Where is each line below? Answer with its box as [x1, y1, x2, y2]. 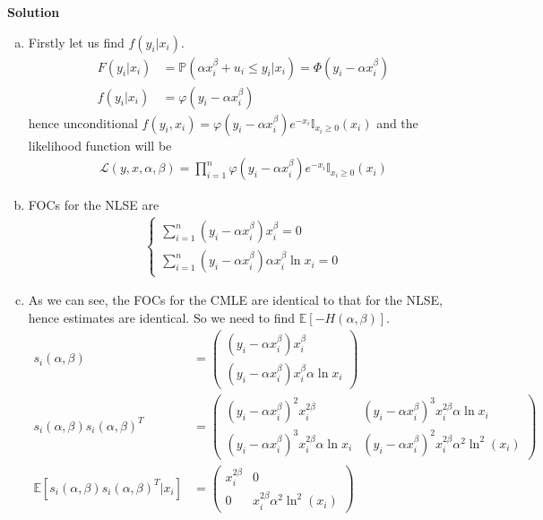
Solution [7, 3, 60, 21]
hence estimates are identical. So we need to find [28, 308, 296, 327]
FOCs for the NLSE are [28, 195, 159, 214]
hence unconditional [28, 113, 138, 132]
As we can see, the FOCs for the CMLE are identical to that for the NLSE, [28, 290, 443, 309]
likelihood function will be [28, 135, 172, 154]
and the [376, 113, 418, 132]
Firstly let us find [28, 32, 125, 51]
